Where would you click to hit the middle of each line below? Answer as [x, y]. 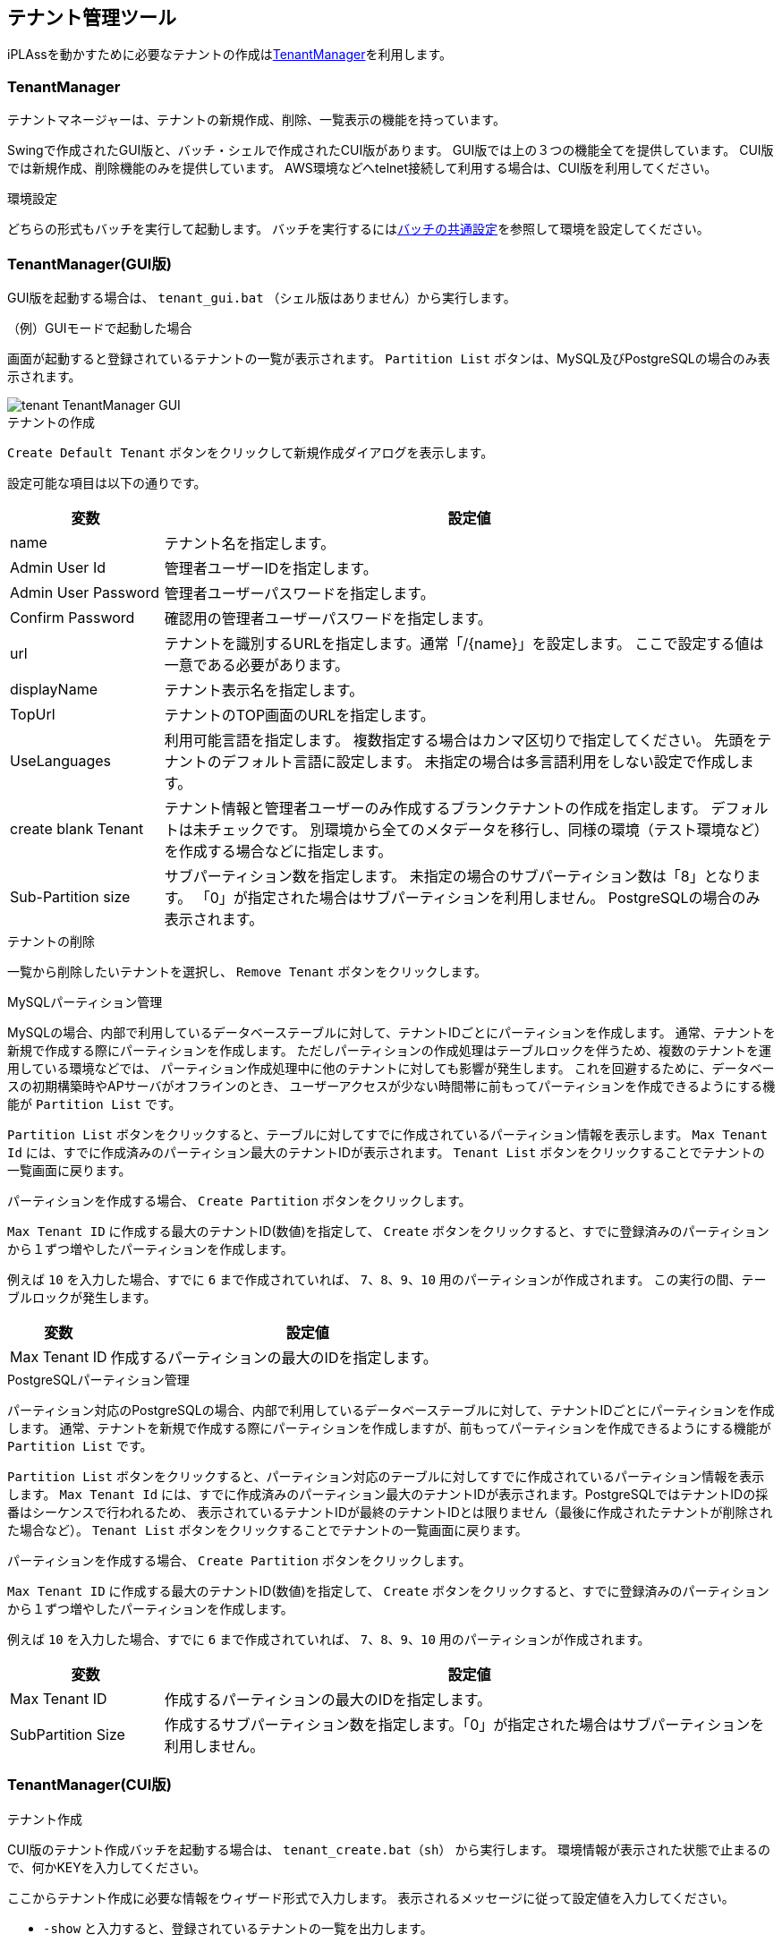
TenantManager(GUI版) [89, 264]
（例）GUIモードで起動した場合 [100, 328]
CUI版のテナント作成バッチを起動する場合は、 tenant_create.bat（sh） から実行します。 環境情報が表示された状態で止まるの [389, 1849]
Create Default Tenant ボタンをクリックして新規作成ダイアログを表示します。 [251, 452]
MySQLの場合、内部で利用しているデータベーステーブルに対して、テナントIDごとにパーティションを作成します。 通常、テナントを [391, 1032]
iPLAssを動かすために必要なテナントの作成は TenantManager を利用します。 [230, 55]
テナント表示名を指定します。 [264, 690]
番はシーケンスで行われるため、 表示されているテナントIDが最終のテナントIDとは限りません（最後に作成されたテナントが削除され [390, 1512]
